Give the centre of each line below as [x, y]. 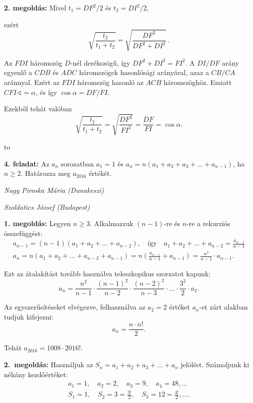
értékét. [100, 173]
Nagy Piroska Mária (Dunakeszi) [54, 190]
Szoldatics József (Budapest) [47, 206]
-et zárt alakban [223, 307]
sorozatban [77, 163]
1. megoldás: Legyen [37, 223]
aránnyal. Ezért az [32, 82]
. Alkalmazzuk [112, 223]
